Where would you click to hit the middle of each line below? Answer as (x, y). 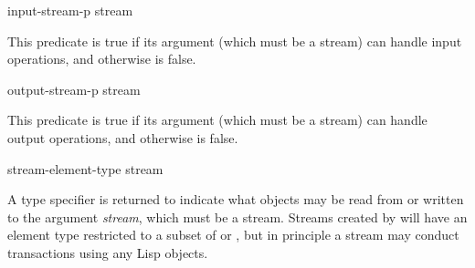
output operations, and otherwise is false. (123, 137)
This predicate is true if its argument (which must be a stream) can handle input (235, 41)
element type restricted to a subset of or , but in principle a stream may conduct (233, 235)
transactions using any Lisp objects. (108, 252)
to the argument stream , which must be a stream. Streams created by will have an (237, 216)
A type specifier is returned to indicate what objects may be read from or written (236, 199)
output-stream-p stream (74, 89)
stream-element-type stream (85, 168)
